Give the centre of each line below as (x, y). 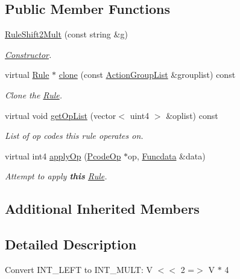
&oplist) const (192, 115)
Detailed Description (71, 244)
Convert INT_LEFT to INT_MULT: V (79, 269)
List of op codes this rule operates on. (74, 136)
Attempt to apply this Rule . (56, 176)
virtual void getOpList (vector (61, 115)
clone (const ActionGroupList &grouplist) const (147, 75)
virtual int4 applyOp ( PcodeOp (63, 156)
